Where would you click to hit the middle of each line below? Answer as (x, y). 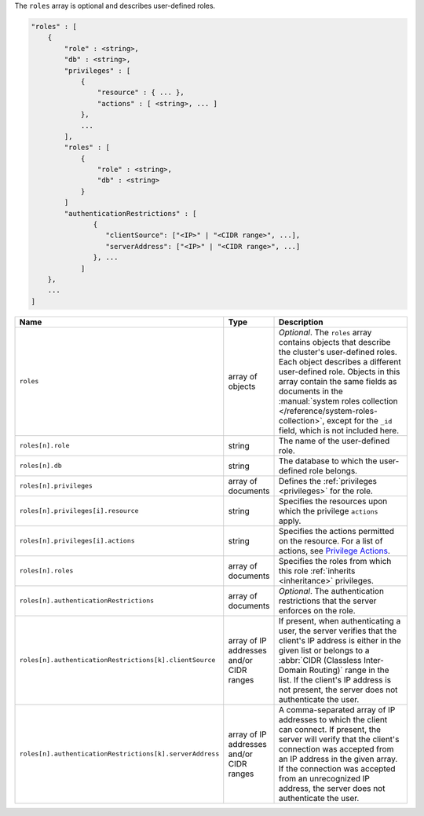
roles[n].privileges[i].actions (77, 541)
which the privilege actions (328, 510)
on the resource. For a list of (331, 540)
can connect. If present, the (329, 729)
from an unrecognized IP (324, 778)
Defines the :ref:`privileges (327, 481)
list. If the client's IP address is (335, 679)
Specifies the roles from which (335, 561)
